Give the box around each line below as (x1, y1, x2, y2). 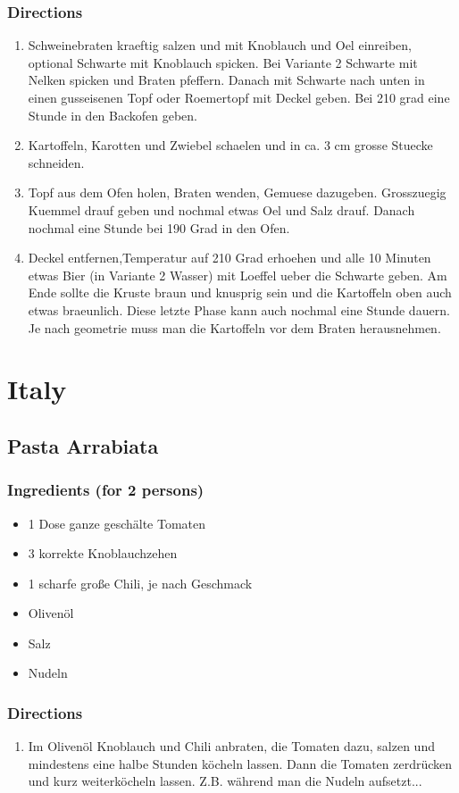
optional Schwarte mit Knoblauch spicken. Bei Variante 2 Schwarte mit (28, 53, 418, 71)
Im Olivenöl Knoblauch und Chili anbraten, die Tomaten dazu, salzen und (28, 737, 435, 755)
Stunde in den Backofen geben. (28, 105, 198, 124)
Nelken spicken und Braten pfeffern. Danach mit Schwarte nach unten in (28, 71, 425, 89)
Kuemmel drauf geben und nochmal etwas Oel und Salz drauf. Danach (28, 200, 415, 219)
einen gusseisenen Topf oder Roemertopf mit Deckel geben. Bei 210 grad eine (28, 88, 450, 106)
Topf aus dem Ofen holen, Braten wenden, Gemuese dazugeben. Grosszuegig (28, 183, 446, 202)
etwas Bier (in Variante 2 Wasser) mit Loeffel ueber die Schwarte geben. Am (28, 265, 447, 284)
